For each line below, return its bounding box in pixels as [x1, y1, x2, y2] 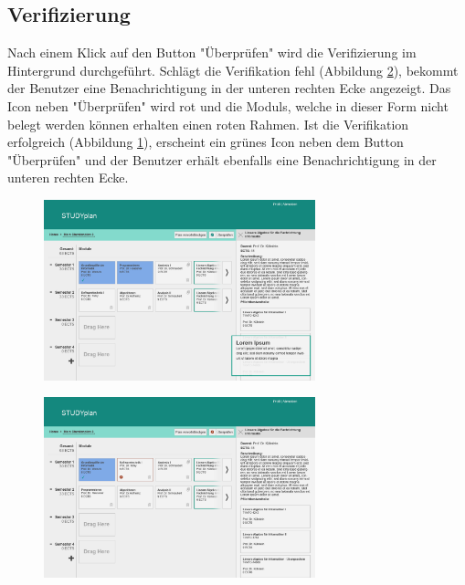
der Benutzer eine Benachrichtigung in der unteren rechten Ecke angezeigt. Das [7, 78, 451, 98]
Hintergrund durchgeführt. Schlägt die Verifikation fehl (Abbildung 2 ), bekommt [7, 60, 459, 79]
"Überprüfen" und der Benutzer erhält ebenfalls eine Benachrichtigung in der [7, 150, 437, 169]
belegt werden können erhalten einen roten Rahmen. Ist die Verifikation [7, 114, 409, 133]
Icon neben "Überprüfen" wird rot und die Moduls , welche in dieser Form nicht [7, 96, 449, 115]
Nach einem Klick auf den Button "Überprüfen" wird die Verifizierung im [7, 43, 417, 62]
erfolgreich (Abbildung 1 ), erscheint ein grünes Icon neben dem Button [7, 132, 404, 151]
